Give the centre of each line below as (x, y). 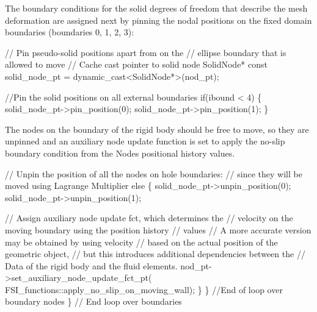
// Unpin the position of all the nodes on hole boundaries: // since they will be (154, 173)
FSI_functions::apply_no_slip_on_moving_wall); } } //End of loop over (144, 289)
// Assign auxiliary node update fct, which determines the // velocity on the (149, 218)
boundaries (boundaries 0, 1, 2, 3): (70, 32)
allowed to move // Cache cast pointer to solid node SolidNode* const (136, 64)
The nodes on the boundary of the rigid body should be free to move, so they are (157, 129)
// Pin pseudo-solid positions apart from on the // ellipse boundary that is (146, 52)
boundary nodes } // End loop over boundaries (93, 301)
